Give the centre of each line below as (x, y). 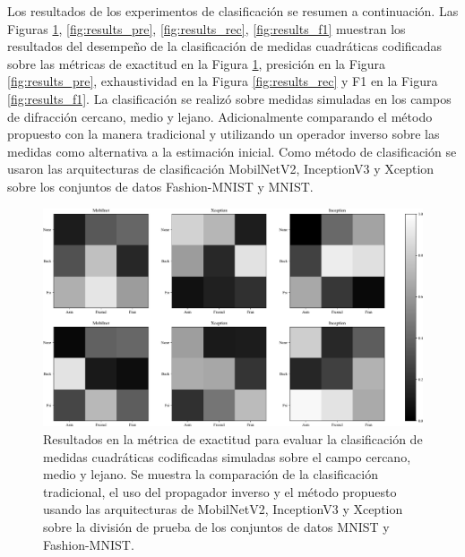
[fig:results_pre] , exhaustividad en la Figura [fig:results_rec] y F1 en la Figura (223, 81)
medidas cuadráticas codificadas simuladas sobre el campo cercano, (227, 456)
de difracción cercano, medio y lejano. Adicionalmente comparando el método (220, 116)
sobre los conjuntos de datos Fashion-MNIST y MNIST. (160, 186)
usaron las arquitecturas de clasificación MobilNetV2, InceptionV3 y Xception (221, 169)
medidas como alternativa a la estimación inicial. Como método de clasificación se (232, 151)
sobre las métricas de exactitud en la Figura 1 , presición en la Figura (197, 63)
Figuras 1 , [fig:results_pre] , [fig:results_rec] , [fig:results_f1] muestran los (207, 28)
